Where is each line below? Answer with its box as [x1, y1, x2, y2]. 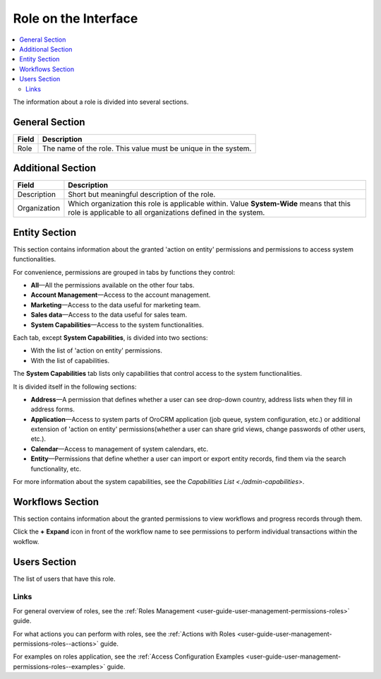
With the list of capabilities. [30, 356, 110, 365]
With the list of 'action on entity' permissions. [30, 346, 162, 355]
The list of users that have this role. [13, 574, 116, 583]
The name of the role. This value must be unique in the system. [42, 143, 252, 153]
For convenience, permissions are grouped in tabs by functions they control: [13, 268, 236, 276]
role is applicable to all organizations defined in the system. [68, 208, 265, 218]
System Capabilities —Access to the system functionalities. [30, 320, 205, 329]
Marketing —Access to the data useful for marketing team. [30, 300, 201, 309]
